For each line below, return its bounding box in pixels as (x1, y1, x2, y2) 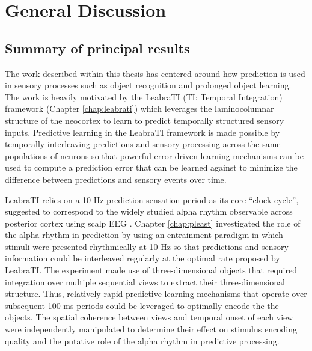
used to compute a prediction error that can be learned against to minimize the (5, 161, 298, 174)
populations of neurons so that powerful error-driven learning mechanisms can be (5, 149, 304, 162)
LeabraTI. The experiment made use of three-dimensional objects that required (5, 264, 297, 276)
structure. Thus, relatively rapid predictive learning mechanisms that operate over (5, 287, 307, 300)
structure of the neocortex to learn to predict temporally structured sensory (5, 114, 284, 126)
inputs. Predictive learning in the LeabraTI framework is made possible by (5, 126, 280, 138)
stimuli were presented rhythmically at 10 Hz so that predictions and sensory (5, 240, 289, 252)
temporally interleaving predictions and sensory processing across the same (5, 138, 281, 150)
